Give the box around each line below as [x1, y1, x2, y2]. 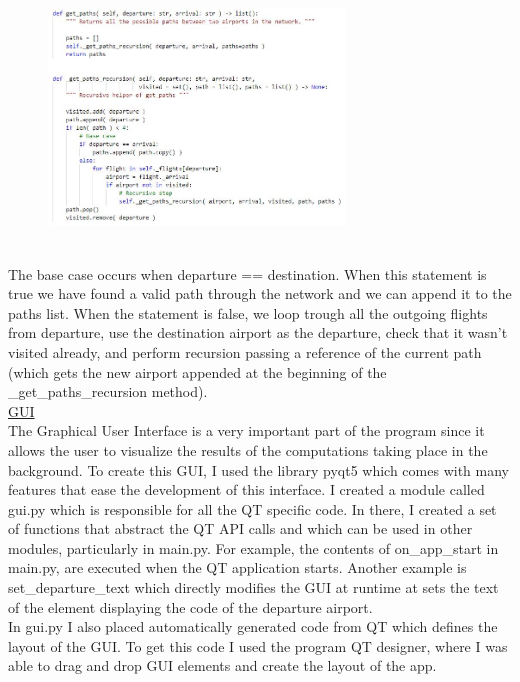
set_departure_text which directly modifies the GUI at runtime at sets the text [8, 577, 499, 598]
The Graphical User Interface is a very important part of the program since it [8, 420, 485, 441]
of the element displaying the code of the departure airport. [8, 596, 373, 617]
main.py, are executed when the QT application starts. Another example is [8, 557, 467, 578]
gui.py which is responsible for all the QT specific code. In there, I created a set [8, 498, 497, 519]
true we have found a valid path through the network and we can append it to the [8, 283, 512, 304]
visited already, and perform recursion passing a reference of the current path [8, 341, 482, 362]
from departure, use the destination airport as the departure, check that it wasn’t [8, 322, 508, 343]
